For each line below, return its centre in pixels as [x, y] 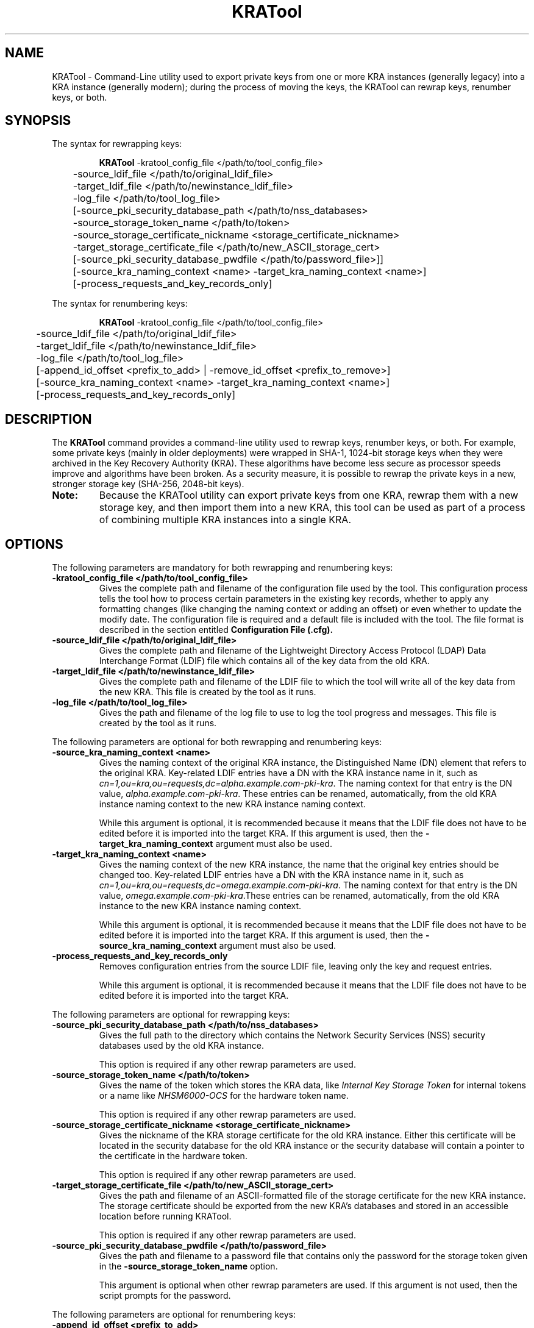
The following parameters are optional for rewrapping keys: [171, 1015]
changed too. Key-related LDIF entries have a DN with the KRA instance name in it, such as [281, 875]
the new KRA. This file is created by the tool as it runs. [208, 692]
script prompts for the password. [165, 1296]
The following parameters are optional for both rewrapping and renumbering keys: [217, 742]
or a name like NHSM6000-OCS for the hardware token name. [224, 1096]
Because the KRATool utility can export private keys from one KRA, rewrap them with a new [309, 495]
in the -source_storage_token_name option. [188, 1266]
